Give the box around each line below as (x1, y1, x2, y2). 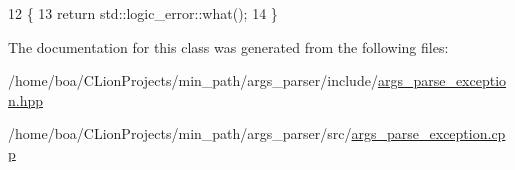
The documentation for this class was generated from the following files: (8, 36, 449, 57)
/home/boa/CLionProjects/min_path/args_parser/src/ (8, 123, 352, 144)
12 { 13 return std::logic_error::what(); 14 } (8, 3, 278, 23)
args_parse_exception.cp (351, 123, 506, 144)
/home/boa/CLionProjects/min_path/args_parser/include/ (8, 70, 378, 91)
